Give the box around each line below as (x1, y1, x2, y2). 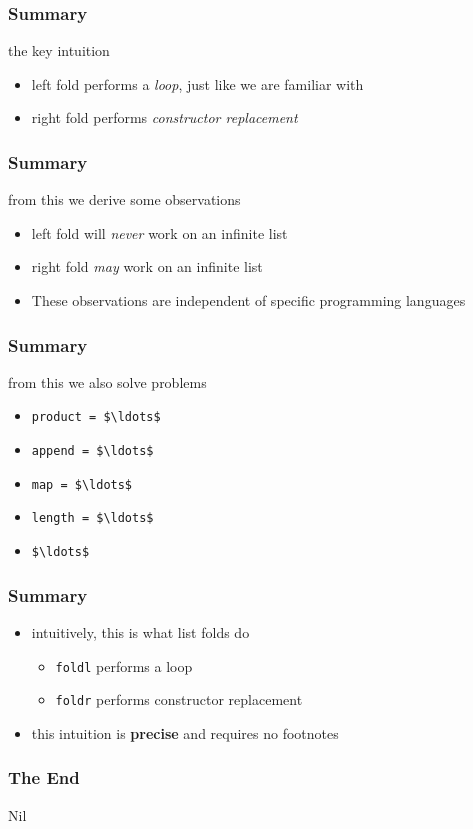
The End (8, 765, 80, 790)
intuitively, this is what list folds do (31, 621, 250, 642)
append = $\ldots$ (31, 444, 154, 459)
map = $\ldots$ (31, 477, 133, 492)
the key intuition (8, 40, 110, 61)
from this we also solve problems (8, 371, 207, 392)
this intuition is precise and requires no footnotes (31, 722, 339, 743)
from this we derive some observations (8, 189, 241, 210)
